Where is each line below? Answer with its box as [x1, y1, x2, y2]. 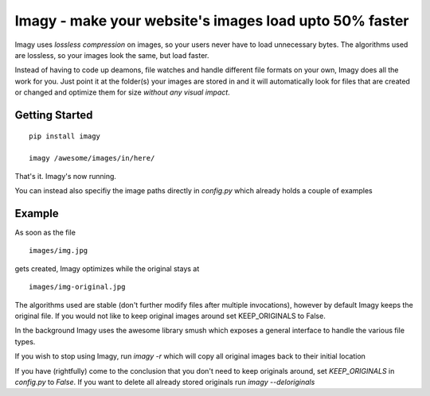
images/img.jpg [29, 247, 88, 255]
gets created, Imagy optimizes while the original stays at [14, 263, 200, 274]
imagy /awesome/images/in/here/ [29, 153, 155, 163]
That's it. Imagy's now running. [14, 171, 117, 181]
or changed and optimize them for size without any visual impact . [14, 87, 230, 97]
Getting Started [14, 108, 93, 122]
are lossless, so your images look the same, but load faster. [14, 50, 209, 60]
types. [14, 336, 36, 346]
